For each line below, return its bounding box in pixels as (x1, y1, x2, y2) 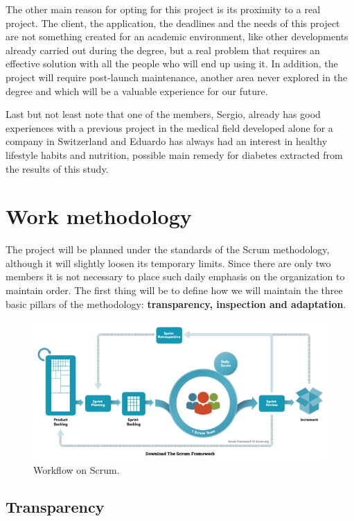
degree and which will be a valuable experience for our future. (6, 83, 268, 98)
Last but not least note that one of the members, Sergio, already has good (6, 107, 321, 121)
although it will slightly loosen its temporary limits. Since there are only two (6, 255, 331, 270)
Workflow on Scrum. (33, 462, 120, 477)
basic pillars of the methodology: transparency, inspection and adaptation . (6, 296, 346, 311)
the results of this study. (6, 161, 109, 176)
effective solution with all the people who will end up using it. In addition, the (6, 56, 338, 71)
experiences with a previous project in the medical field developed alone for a (6, 120, 333, 135)
